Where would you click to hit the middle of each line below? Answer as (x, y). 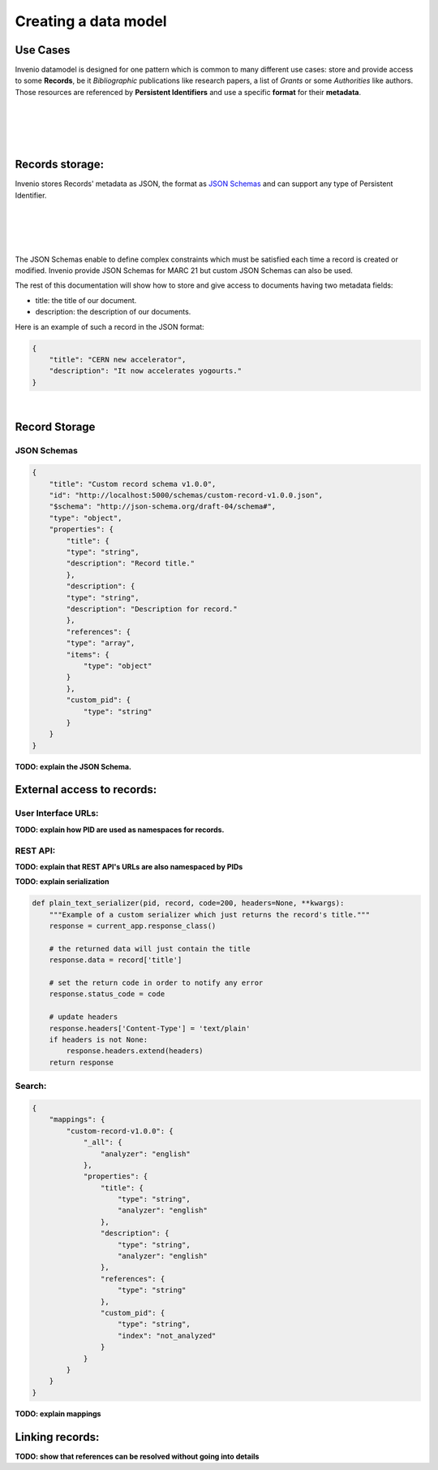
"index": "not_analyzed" (167, 1336)
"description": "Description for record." (152, 609)
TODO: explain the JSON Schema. (73, 766)
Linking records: (57, 1437)
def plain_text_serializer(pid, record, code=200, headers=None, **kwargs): (188, 903)
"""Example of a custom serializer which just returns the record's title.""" (210, 915)
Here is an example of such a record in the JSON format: (109, 327)
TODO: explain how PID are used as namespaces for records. (120, 830)
